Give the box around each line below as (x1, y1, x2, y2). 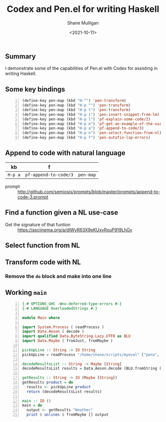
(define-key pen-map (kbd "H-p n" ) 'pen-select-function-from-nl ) (22, 131, 162, 136)
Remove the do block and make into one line (5, 273, 112, 280)
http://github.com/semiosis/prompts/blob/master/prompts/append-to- (17, 189, 161, 195)
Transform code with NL (5, 258, 81, 267)
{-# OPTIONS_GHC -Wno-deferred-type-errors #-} (22, 301, 122, 306)
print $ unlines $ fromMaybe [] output (26, 412, 109, 418)
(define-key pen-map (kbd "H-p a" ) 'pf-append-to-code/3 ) (22, 126, 144, 131)
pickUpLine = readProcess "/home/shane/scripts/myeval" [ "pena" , (22, 352, 160, 357)
